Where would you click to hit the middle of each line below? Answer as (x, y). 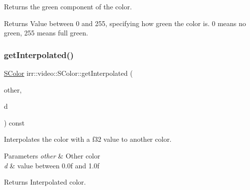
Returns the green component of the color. (68, 6)
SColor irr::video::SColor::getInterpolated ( (68, 73)
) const (15, 122)
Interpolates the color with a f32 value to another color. (88, 139)
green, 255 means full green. (46, 33)
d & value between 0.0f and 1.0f (52, 165)
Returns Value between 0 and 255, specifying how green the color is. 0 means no (125, 23)
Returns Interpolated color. (45, 182)
